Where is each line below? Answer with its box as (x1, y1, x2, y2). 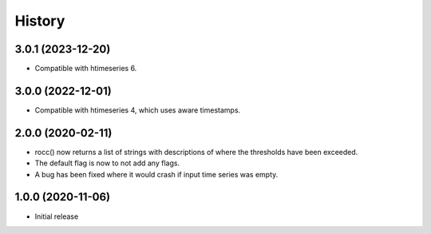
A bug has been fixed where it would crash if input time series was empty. (34, 169, 279, 179)
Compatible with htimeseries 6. (34, 64, 137, 73)
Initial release (34, 212, 79, 221)
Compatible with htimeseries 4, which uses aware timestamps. (34, 105, 241, 115)
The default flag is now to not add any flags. (34, 158, 180, 168)
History (14, 12, 65, 30)
